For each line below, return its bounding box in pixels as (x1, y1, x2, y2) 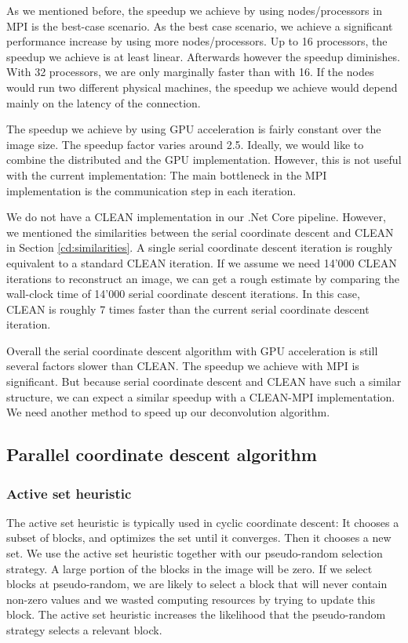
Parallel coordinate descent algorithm (6, 442, 317, 467)
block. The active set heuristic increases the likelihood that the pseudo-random (6, 606, 386, 623)
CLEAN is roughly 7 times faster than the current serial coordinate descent (6, 300, 370, 317)
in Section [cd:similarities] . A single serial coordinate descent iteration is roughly (6, 239, 393, 256)
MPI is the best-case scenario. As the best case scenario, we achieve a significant (6, 17, 393, 34)
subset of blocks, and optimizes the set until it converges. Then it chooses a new (6, 529, 392, 546)
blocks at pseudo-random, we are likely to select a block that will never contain (6, 576, 388, 592)
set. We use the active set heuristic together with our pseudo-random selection (6, 545, 383, 561)
